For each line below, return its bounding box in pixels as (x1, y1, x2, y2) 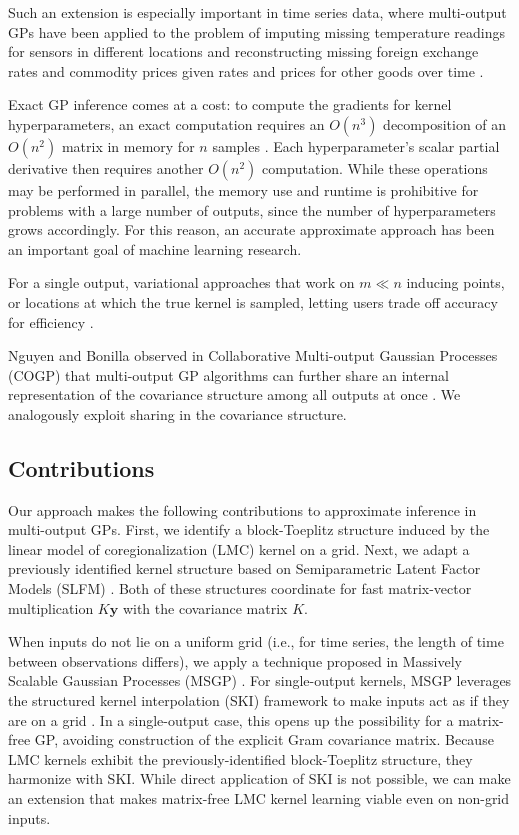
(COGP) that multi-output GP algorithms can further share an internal (8, 364, 449, 385)
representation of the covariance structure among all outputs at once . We (8, 384, 461, 405)
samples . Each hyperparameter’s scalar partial (212, 135, 500, 156)
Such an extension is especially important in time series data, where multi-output (8, 2, 507, 22)
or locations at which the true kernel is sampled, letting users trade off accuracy (8, 291, 498, 312)
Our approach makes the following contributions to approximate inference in (8, 499, 477, 520)
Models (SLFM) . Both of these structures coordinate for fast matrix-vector (8, 578, 472, 599)
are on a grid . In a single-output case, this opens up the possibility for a (8, 709, 454, 730)
